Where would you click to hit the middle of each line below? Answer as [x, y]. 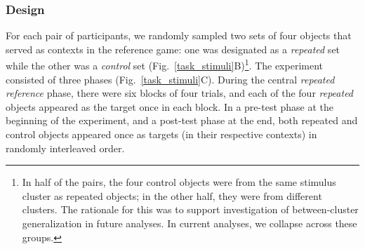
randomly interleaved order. [65, 148]
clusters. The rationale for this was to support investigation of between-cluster [190, 209]
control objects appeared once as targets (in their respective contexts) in [161, 134]
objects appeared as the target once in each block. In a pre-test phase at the [170, 106]
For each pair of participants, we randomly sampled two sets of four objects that [179, 35]
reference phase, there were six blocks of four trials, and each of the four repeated [180, 93]
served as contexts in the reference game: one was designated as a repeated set [173, 49]
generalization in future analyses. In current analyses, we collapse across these [190, 223]
